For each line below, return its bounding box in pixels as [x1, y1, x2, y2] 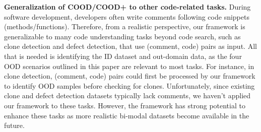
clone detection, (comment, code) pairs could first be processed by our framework [4, 71, 255, 81]
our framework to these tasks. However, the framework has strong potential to [4, 100, 245, 110]
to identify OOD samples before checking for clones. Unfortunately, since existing [4, 80, 255, 91]
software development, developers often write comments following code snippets [4, 11, 249, 22]
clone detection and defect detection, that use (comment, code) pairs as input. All [4, 41, 257, 51]
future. [4, 120, 25, 130]
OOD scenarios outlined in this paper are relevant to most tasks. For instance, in [4, 60, 254, 71]
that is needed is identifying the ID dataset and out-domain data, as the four [4, 50, 242, 61]
